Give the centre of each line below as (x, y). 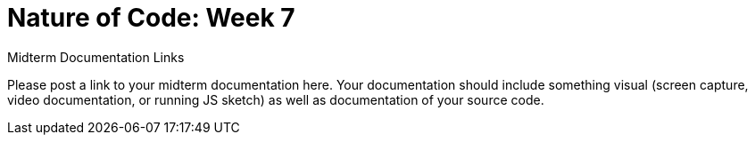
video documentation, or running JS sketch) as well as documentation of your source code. (276, 99)
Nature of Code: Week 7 (151, 18)
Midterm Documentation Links (96, 57)
